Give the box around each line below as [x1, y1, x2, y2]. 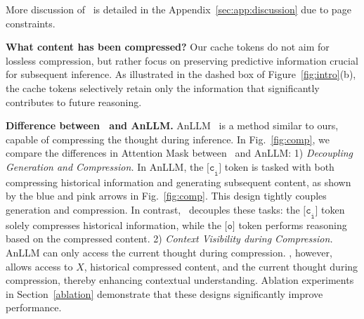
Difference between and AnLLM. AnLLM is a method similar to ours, [6, 118, 339, 133]
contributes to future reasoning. [6, 94, 142, 109]
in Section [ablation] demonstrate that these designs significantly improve [6, 286, 323, 301]
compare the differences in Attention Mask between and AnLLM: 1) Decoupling [6, 145, 353, 160]
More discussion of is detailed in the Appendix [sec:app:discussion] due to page [6, 2, 351, 16]
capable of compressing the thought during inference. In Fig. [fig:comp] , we [6, 131, 330, 146]
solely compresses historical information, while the [6, 217, 221, 232]
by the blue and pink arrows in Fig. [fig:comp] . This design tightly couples [6, 188, 327, 203]
